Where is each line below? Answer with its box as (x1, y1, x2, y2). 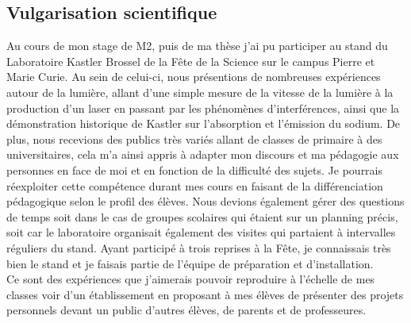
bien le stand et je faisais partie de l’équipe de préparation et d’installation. (6, 255, 374, 271)
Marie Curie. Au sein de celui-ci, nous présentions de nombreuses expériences (6, 68, 381, 85)
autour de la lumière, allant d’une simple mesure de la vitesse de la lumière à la (6, 83, 394, 100)
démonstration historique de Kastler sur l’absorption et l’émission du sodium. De (6, 115, 401, 132)
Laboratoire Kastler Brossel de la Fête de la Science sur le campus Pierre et (6, 52, 375, 69)
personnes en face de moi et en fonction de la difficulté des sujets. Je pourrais (6, 161, 383, 178)
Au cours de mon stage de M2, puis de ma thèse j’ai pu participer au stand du (6, 37, 388, 54)
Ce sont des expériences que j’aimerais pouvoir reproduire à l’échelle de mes (6, 271, 375, 287)
